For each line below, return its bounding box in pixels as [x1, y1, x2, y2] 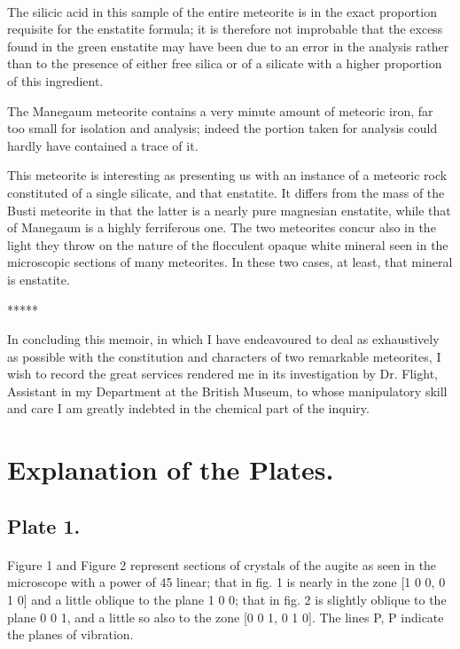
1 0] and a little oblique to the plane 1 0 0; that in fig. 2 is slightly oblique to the [7, 590, 447, 608]
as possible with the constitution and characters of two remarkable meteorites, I [7, 347, 441, 365]
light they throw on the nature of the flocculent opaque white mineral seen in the [7, 235, 448, 254]
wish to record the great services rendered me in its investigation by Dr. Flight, [7, 364, 438, 383]
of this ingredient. [7, 71, 104, 90]
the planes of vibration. [7, 625, 134, 644]
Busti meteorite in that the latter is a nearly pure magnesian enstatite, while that [7, 200, 451, 219]
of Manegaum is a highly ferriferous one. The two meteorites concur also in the [7, 218, 436, 237]
